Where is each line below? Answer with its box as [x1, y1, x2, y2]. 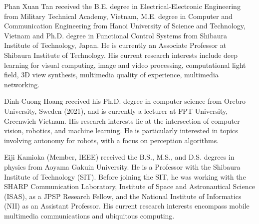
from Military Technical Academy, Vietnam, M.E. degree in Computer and [4, 10, 233, 21]
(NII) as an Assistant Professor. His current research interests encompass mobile [4, 201, 250, 211]
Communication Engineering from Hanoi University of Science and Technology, [4, 20, 246, 31]
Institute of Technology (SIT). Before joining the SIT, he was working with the [4, 171, 246, 182]
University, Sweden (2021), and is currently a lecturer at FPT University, [4, 105, 228, 116]
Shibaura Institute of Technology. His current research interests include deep [4, 49, 238, 60]
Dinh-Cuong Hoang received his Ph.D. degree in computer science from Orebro [4, 96, 246, 106]
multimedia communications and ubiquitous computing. [4, 210, 175, 221]
